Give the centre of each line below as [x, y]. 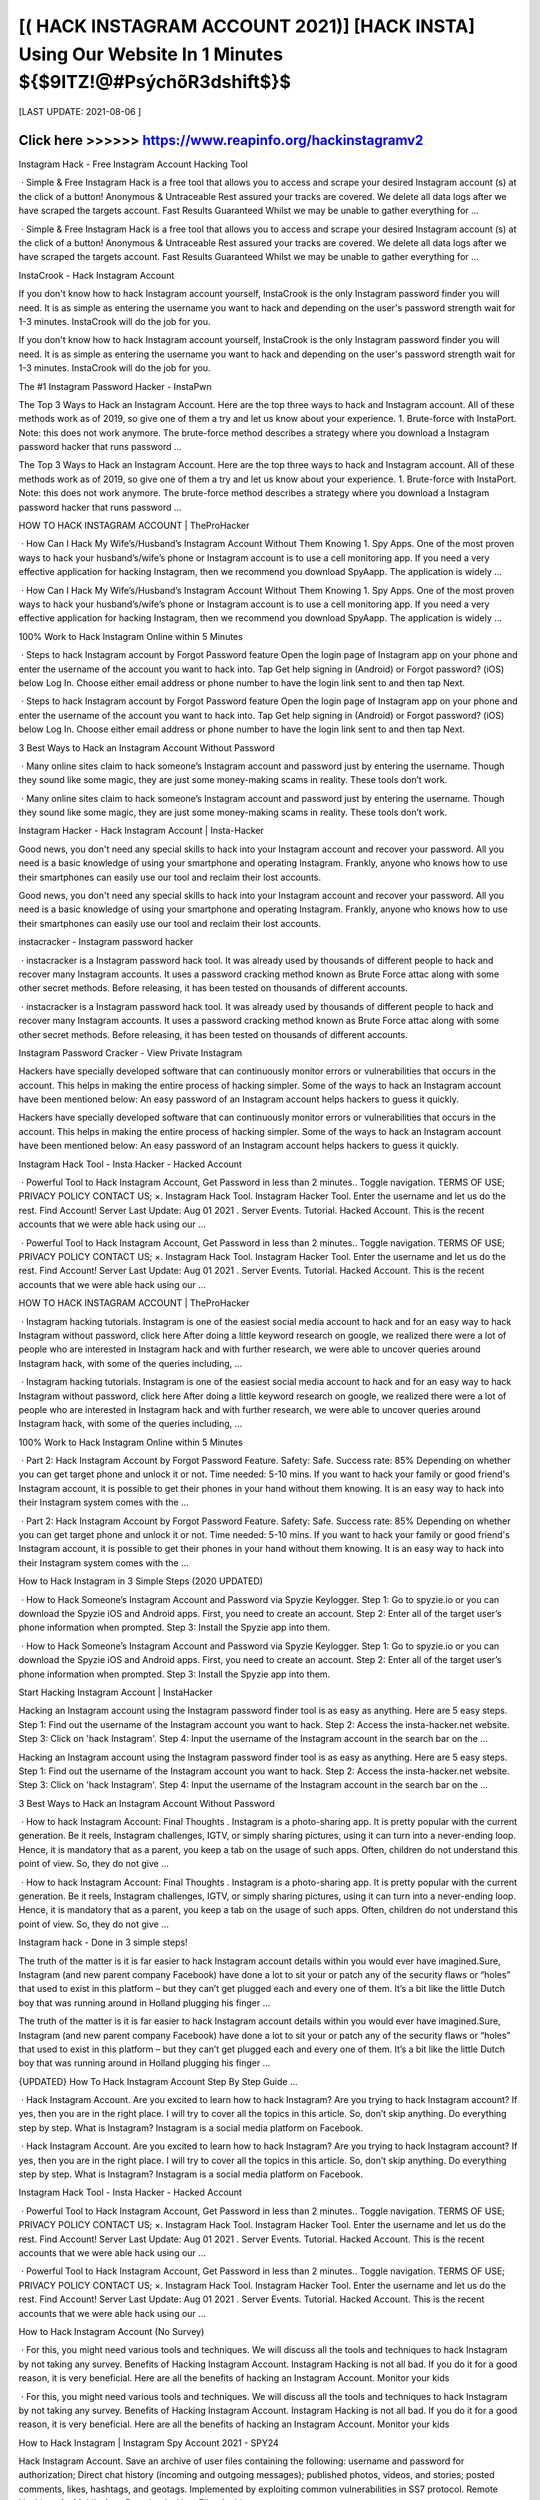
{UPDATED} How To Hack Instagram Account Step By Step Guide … [158, 2081]
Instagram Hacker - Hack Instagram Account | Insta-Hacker [141, 831]
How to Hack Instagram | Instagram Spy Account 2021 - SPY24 [148, 2442]
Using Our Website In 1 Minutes [151, 54]
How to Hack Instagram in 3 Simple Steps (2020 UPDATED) [141, 1581]
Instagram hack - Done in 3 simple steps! [103, 1942]
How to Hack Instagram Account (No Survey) [111, 2331]
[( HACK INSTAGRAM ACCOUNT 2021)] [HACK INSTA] [246, 26]
